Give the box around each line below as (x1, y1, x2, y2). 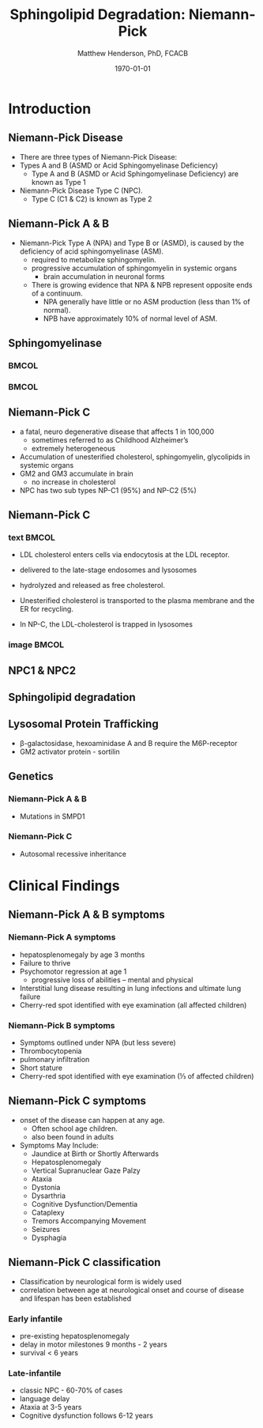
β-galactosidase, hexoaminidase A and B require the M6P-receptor (19, 738, 238, 748)
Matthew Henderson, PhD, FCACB (77, 48, 188, 58)
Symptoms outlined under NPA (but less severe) (19, 1038, 176, 1047)
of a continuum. (31, 288, 83, 298)
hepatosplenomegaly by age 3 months (19, 950, 145, 959)
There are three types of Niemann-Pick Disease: (19, 152, 178, 161)
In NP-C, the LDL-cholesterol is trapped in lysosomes (19, 620, 193, 629)
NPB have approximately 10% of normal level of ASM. (43, 314, 218, 323)
